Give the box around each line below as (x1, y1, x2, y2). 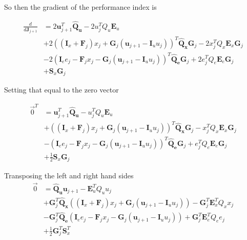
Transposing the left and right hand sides (4, 170, 134, 181)
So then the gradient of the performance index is (4, 2, 157, 12)
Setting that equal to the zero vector (4, 84, 119, 95)
